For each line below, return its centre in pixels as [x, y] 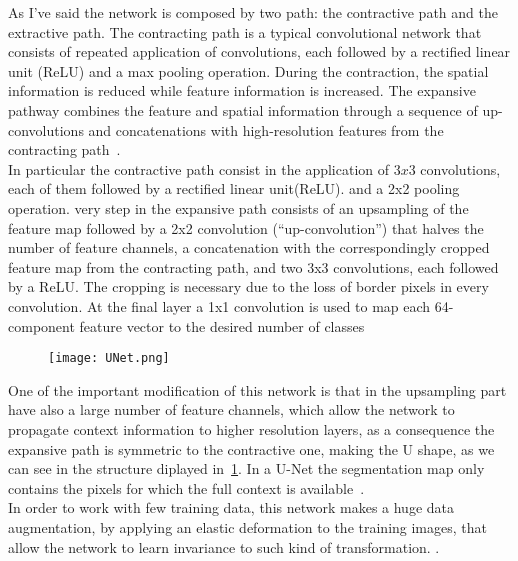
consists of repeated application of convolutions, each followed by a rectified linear [259, 51]
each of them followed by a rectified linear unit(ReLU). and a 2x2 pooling [234, 188]
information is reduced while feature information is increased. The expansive [242, 90]
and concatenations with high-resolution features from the [266, 129]
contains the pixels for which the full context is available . [186, 487]
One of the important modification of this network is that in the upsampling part [257, 389]
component [41, 325]
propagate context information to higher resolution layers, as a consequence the [251, 428]
